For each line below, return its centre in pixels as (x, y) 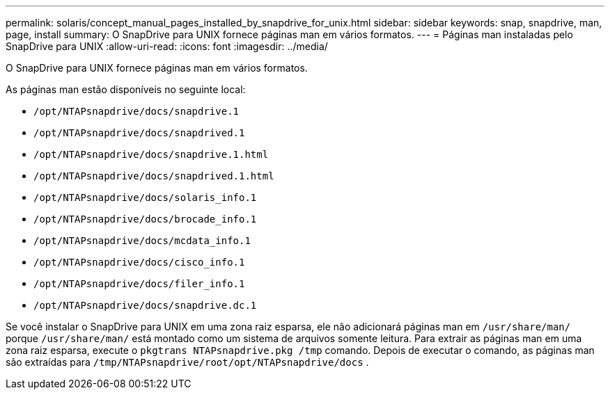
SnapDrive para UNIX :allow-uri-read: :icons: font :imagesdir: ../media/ (167, 46)
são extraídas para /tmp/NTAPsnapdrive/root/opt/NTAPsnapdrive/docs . (187, 362)
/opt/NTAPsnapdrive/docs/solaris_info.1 (145, 197)
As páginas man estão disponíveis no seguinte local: (126, 89)
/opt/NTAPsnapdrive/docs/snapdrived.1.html (154, 176)
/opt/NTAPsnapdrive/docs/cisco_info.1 (139, 262)
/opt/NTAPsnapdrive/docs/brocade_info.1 (145, 219)
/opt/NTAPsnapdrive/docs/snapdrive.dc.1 (145, 305)
